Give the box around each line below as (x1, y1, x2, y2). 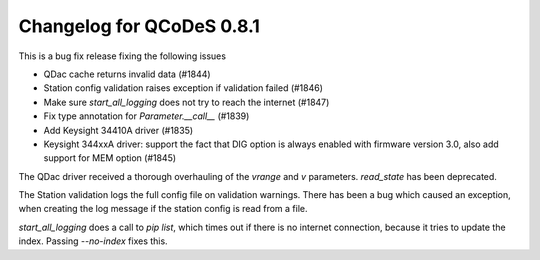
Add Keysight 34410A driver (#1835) (43, 124, 194, 136)
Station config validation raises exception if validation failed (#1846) (43, 82, 324, 94)
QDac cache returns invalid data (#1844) (43, 68, 211, 80)
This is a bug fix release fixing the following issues (18, 50, 227, 62)
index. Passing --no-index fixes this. (18, 235, 169, 247)
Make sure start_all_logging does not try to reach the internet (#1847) (43, 96, 330, 108)
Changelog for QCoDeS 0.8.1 (18, 15, 260, 37)
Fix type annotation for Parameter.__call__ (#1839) (43, 110, 250, 122)
